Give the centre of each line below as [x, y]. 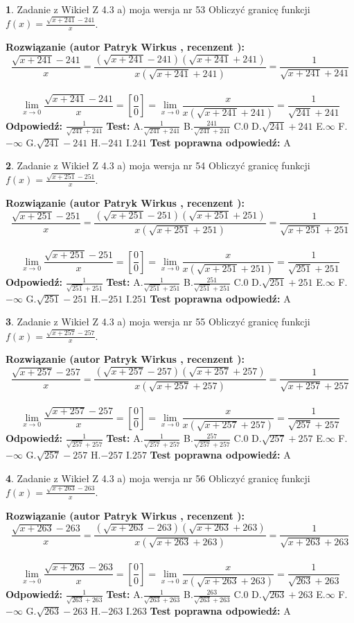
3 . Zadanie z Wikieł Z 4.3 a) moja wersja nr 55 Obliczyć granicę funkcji [158, 322]
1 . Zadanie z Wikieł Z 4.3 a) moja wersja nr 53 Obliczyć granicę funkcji [158, 9]
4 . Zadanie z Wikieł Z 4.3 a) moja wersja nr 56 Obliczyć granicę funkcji [158, 478]
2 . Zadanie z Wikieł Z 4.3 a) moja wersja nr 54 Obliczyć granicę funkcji [158, 165]
